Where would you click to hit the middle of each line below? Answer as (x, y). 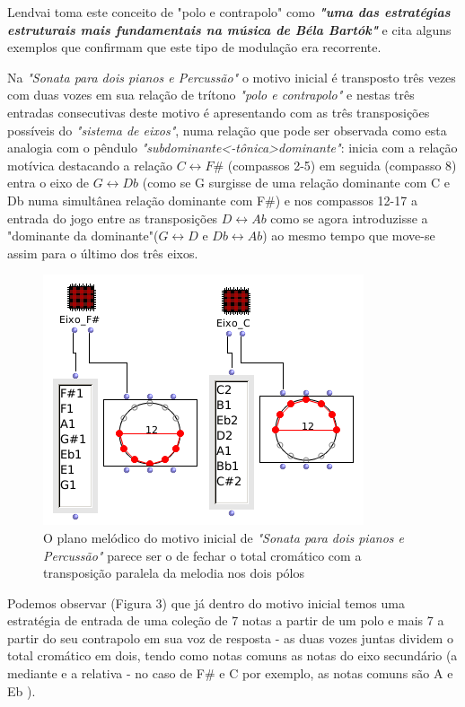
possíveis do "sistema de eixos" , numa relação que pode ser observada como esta (227, 130)
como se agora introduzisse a (349, 218)
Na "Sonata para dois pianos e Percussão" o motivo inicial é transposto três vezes (232, 77)
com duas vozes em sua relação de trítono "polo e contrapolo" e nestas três (211, 95)
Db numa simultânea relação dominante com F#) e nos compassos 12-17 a (212, 200)
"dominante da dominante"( (83, 236)
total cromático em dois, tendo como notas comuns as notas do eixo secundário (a (232, 655)
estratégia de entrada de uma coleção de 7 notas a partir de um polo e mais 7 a (226, 620)
